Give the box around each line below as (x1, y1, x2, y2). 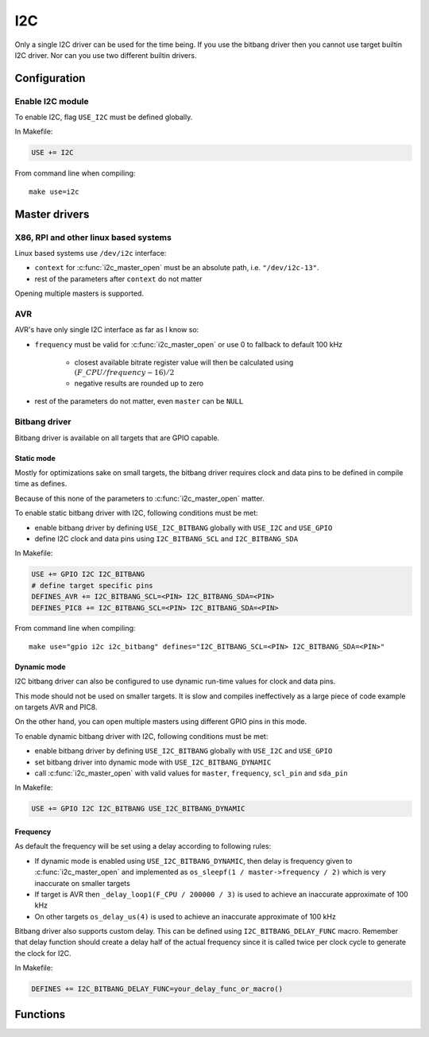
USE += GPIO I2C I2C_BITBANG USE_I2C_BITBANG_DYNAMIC (31, 804, 245, 814)
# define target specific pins (31, 581, 154, 590)
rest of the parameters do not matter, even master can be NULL (34, 397, 244, 406)
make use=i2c (29, 187, 79, 196)
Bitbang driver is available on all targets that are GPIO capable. (14, 433, 220, 443)
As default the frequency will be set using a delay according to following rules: (14, 842, 272, 851)
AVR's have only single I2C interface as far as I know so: (14, 325, 199, 335)
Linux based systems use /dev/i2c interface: (14, 249, 167, 257)
